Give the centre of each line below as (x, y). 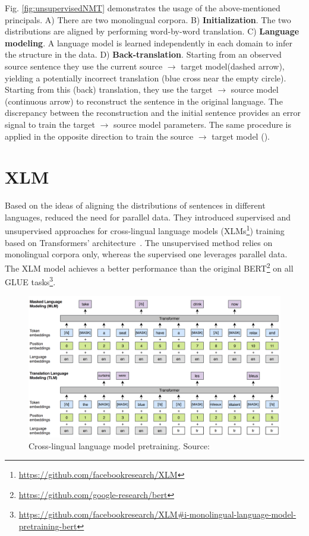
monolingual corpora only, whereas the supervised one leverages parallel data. (146, 254)
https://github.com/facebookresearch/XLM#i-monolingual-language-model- (157, 514)
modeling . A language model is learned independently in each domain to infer (149, 42)
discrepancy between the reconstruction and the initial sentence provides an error (153, 113)
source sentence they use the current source (84, 66)
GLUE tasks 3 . (30, 281)
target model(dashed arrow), (233, 66)
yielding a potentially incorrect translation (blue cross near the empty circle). (146, 78)
